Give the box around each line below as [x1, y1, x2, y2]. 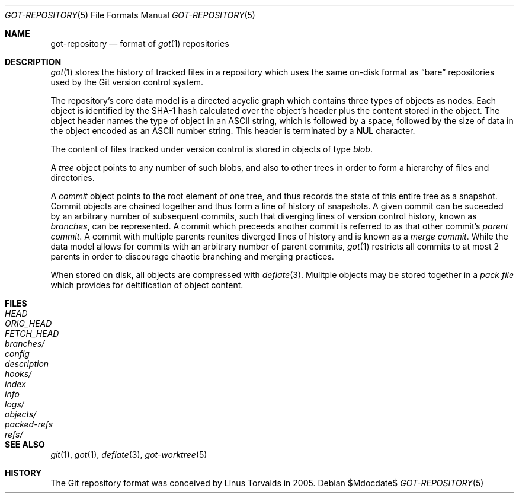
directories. [50, 173, 95, 183]
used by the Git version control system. [50, 77, 204, 87]
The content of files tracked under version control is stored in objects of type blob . [50, 144, 373, 154]
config [5, 349, 30, 359]
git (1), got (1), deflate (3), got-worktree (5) [50, 449, 207, 459]
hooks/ [5, 369, 32, 379]
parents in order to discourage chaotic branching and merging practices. [50, 251, 334, 261]
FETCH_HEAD [5, 328, 59, 339]
